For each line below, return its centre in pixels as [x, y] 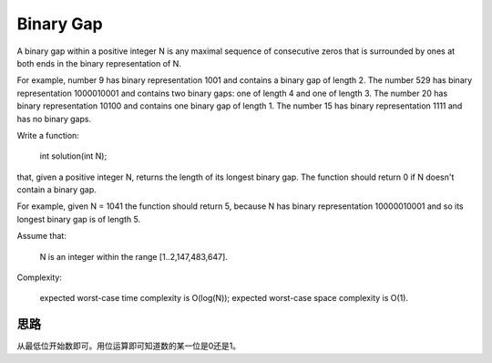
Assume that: [42, 236]
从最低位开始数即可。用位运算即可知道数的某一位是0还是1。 [129, 346]
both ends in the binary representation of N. [99, 63]
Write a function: [48, 135]
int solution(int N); [73, 156]
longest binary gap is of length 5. [79, 219]
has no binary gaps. [54, 119]
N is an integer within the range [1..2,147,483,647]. [133, 256]
